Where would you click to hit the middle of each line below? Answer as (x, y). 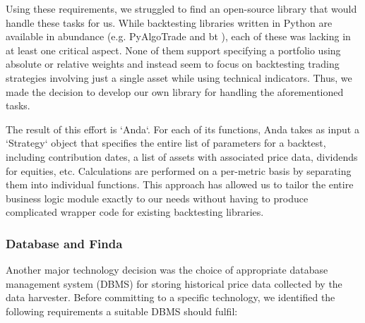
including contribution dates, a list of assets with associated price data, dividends (182, 156)
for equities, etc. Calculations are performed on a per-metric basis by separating (179, 170)
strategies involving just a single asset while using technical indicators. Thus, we (179, 77)
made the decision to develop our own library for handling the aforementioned (175, 91)
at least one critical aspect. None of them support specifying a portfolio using (173, 50)
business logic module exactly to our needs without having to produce (157, 198)
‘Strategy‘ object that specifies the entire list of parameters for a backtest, (166, 143)
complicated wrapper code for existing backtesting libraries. (135, 212)
